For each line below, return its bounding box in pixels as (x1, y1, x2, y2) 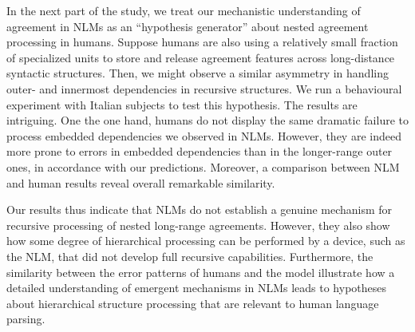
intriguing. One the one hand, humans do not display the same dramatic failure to (6, 112, 409, 128)
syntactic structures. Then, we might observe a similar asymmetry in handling (6, 65, 389, 81)
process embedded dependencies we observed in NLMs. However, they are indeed (6, 127, 401, 144)
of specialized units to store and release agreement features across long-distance (6, 49, 395, 65)
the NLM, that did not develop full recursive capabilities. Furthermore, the (6, 247, 373, 264)
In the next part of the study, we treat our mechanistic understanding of (6, 2, 361, 18)
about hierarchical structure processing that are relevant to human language (6, 294, 379, 311)
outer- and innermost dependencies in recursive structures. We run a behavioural (6, 80, 402, 97)
